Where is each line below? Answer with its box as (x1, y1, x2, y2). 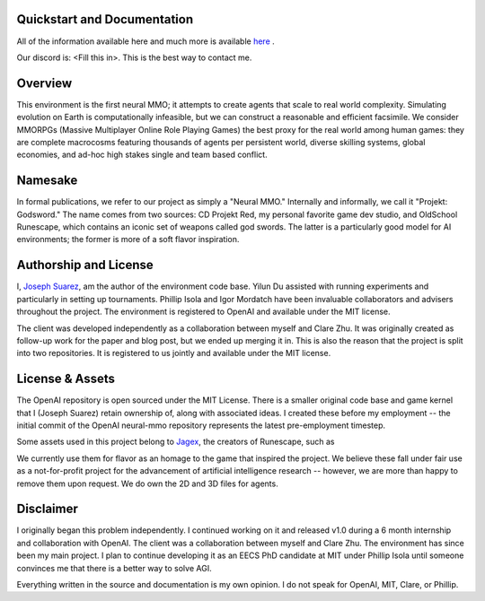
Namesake (16, 173, 78, 188)
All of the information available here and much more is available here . (16, 36, 276, 47)
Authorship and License (16, 257, 154, 273)
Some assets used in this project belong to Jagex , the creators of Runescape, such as (16, 436, 335, 448)
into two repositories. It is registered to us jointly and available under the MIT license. (16, 348, 331, 359)
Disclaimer (16, 501, 78, 517)
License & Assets (16, 371, 116, 387)
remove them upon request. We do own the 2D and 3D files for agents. (16, 478, 278, 489)
